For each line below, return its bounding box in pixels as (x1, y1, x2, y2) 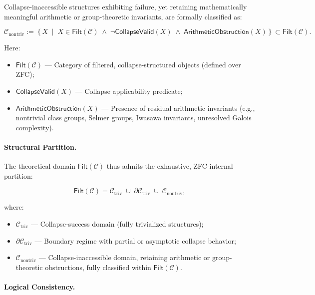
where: (4, 202, 24, 212)
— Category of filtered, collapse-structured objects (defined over (44, 59, 241, 69)
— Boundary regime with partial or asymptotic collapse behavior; (34, 235, 236, 246)
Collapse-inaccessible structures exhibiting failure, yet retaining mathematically (4, 1, 247, 11)
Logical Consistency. (4, 281, 75, 292)
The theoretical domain (4, 161, 76, 171)
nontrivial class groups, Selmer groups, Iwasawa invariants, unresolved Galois (15, 112, 252, 123)
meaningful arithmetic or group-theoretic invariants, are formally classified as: (4, 11, 242, 21)
